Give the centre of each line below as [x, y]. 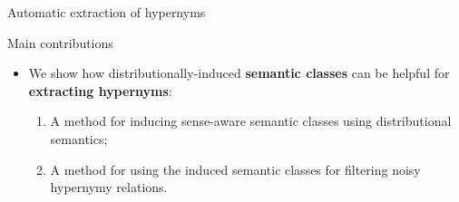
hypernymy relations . [109, 187]
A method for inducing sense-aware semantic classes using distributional [251, 121]
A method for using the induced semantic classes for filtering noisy [235, 169]
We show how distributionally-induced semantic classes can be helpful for [239, 73]
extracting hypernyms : [100, 90]
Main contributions [60, 42]
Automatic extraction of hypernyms [107, 12]
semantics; [79, 138]
